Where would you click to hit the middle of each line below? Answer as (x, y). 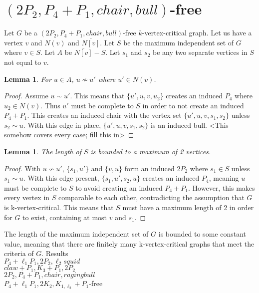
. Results (55, 253)
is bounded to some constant (202, 234)
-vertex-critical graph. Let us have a (197, 33)
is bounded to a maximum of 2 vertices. (151, 151)
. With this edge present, (61, 178)
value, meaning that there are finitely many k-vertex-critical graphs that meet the (129, 243)
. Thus (50, 105)
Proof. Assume (26, 96)
